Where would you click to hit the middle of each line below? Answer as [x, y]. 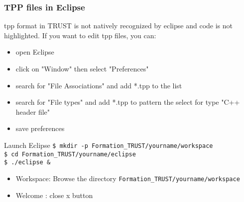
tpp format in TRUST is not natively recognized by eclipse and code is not [118, 26]
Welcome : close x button [54, 195]
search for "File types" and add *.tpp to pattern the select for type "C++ [128, 102]
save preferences [40, 128]
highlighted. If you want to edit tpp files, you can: [80, 35]
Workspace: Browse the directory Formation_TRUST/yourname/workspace [128, 178]
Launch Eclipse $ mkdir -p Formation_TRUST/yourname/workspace [109, 145]
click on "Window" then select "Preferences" [82, 68]
